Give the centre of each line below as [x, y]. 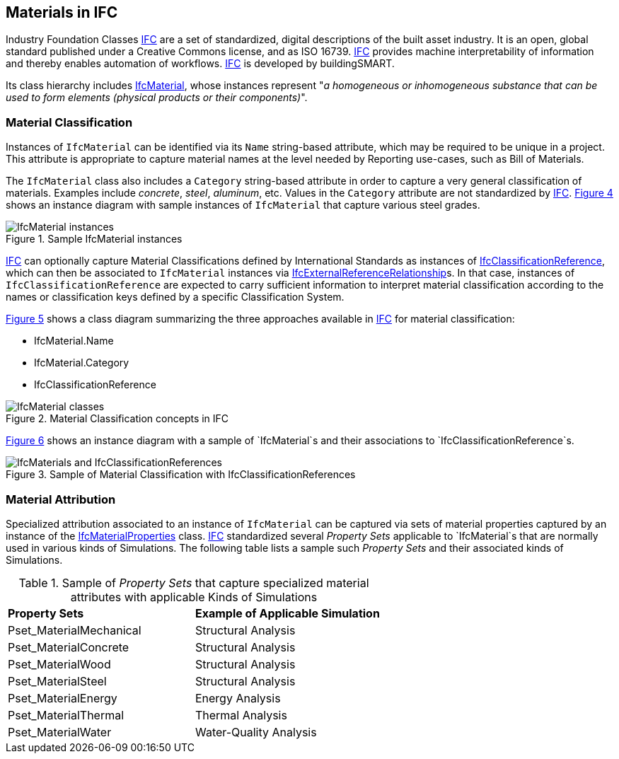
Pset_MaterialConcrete [69, 647]
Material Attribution [61, 499]
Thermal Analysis [241, 715]
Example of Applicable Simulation [287, 613]
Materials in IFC [62, 12]
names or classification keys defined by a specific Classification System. [175, 297]
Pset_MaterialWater [60, 732]
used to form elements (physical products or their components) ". [157, 98]
